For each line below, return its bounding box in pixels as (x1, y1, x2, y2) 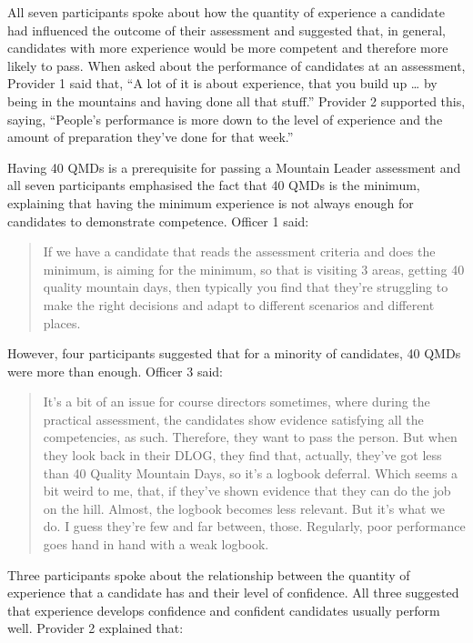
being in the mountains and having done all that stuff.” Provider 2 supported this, (7, 91, 466, 110)
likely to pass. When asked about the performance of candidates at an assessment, (7, 55, 466, 75)
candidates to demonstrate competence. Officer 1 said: (7, 211, 309, 230)
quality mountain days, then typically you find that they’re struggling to (43, 277, 448, 296)
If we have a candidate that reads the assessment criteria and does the (43, 242, 436, 261)
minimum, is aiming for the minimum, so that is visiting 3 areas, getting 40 (43, 259, 465, 278)
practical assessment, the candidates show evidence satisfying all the (43, 409, 424, 428)
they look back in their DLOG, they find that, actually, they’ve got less (43, 446, 442, 465)
